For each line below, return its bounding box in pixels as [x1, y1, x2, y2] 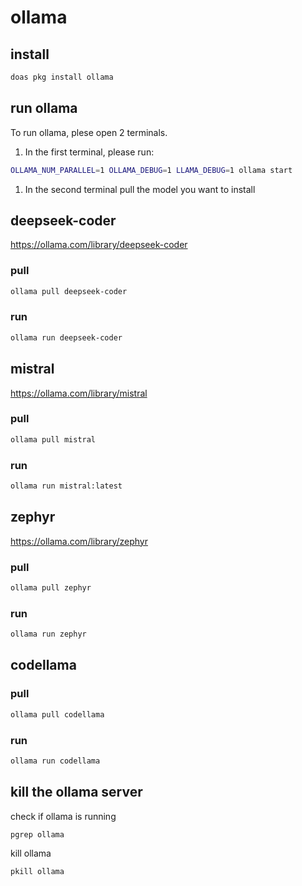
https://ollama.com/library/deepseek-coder [10, 239, 188, 251]
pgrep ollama [10, 829, 65, 840]
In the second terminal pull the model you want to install [24, 183, 256, 195]
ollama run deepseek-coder [10, 332, 123, 343]
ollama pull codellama [10, 709, 105, 720]
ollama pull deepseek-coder [10, 286, 128, 296]
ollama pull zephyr [10, 582, 92, 593]
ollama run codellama [10, 756, 101, 766]
